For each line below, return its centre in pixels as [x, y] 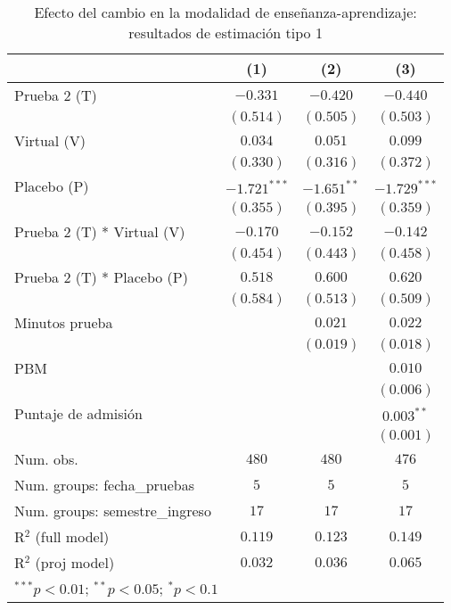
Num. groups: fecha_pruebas [105, 485]
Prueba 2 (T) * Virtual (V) [100, 231]
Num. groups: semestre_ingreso [113, 511]
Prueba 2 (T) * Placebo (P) [101, 277]
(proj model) [75, 562]
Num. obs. [46, 459]
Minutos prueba [64, 322]
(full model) [72, 536]
